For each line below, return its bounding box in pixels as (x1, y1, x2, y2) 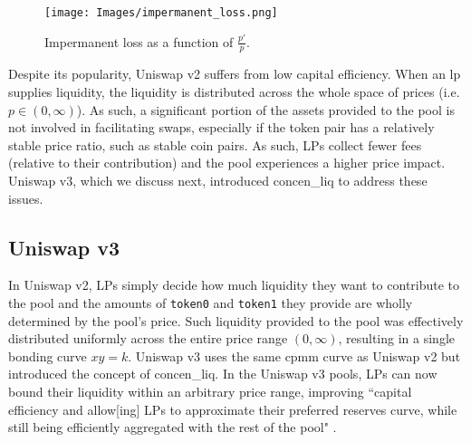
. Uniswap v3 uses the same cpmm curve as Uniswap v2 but (128, 346, 461, 365)
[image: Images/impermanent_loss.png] (44, 6, 278, 19)
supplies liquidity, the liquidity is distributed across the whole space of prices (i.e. (8, 82, 460, 101)
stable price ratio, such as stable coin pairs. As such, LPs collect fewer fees (8, 135, 422, 154)
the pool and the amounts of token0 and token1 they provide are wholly (8, 293, 413, 312)
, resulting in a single (338, 329, 456, 348)
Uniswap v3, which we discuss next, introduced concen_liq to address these (8, 171, 428, 190)
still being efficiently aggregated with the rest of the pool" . (8, 418, 337, 437)
